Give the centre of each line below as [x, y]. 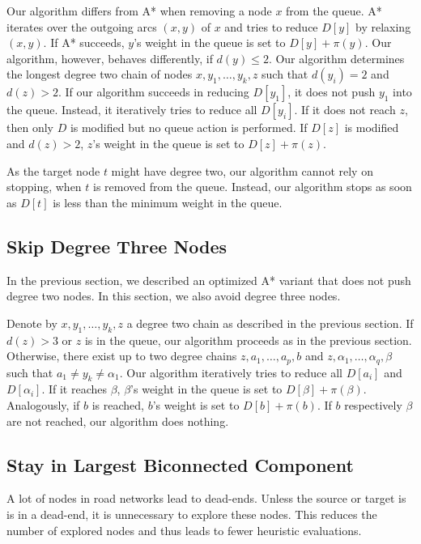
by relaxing [383, 26]
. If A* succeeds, [84, 42]
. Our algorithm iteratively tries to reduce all [231, 372]
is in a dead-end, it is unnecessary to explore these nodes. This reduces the [192, 514]
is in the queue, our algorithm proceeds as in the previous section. [248, 340]
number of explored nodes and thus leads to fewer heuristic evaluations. [184, 530]
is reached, [118, 404]
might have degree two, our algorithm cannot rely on [242, 170]
